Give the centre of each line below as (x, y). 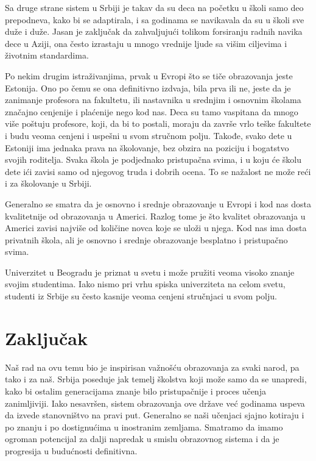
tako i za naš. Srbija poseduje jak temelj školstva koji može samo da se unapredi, (156, 379)
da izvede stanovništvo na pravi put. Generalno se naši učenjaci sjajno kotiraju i (155, 415)
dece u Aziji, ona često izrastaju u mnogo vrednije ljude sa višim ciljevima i (146, 43)
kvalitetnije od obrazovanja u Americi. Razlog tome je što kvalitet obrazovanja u (155, 216)
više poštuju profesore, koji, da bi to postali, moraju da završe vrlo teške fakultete (158, 123)
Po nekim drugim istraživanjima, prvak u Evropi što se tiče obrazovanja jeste (149, 75)
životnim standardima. (47, 55)
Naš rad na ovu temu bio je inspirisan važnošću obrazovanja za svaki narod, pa (152, 367)
